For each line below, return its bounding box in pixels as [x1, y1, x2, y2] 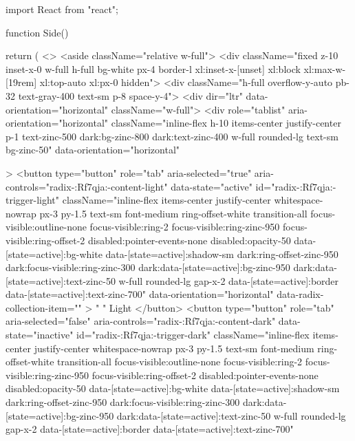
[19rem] [6, 75, 37, 89]
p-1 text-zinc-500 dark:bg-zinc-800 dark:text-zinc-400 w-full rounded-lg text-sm [6, 129, 338, 143]
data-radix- [277, 287, 324, 301]
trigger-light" [6, 193, 60, 207]
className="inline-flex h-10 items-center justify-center [111, 116, 341, 130]
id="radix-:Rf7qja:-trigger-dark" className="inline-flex [76, 327, 310, 342]
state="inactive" [6, 327, 74, 342]
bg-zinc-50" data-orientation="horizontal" [6, 142, 180, 157]
